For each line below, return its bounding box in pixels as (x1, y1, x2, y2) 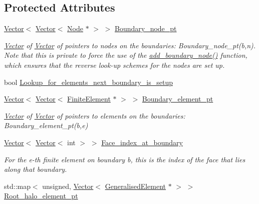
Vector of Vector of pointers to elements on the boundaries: (4, 110, 185, 121)
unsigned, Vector (42, 180, 94, 191)
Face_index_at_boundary (101, 137, 183, 147)
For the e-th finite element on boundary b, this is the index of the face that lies (4, 154, 245, 164)
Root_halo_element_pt (4, 190, 78, 201)
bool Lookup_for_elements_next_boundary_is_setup (4, 76, 173, 87)
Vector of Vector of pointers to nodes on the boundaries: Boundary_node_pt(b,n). (4, 40, 256, 50)
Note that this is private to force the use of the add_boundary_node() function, (4, 50, 247, 60)
